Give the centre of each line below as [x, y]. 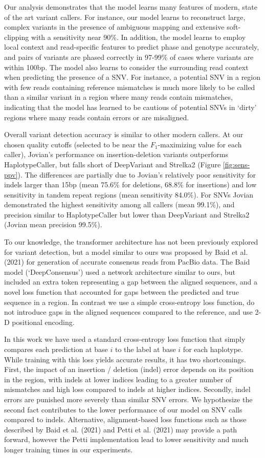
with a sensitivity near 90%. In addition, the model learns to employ [138, 37]
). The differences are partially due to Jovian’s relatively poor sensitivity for [137, 174]
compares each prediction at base [56, 349]
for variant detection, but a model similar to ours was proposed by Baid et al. [126, 252]
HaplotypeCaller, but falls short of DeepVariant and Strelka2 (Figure [113, 164]
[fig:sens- [236, 164]
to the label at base [145, 349]
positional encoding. [43, 322]
